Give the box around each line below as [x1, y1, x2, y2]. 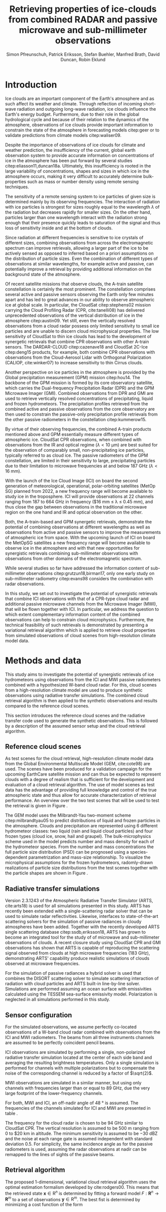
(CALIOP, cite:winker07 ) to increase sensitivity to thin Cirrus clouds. [5, 359, 143, 365]
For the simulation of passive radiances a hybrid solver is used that [5, 970, 142, 976]
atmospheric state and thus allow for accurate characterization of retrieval [5, 792, 157, 798]
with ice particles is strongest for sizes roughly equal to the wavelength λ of [5, 204, 160, 210]
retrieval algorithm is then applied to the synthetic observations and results [5, 697, 158, 703]
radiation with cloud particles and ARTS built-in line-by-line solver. [5, 981, 140, 987]
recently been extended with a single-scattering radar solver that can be [5, 908, 153, 914]
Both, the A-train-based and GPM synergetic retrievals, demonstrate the [5, 519, 152, 524]
